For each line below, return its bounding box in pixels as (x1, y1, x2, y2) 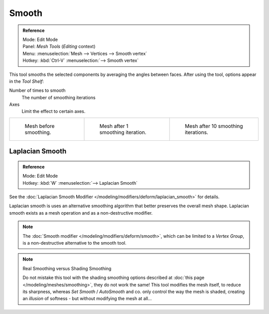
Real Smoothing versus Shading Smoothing (22, 265, 112, 272)
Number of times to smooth (9, 87, 66, 93)
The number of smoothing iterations (21, 94, 96, 100)
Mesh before (24, 122, 55, 129)
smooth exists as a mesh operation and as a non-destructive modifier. (9, 210, 153, 216)
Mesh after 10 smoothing (184, 122, 243, 129)
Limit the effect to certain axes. (21, 108, 86, 114)
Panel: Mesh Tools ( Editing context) (22, 43, 96, 49)
